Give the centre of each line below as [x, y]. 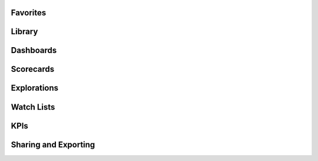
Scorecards [33, 69]
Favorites [29, 13]
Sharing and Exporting [53, 144]
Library [24, 32]
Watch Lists [33, 107]
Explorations [35, 88]
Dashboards [34, 50]
